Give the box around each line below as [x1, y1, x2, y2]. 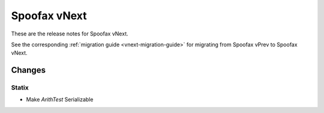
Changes [11, 65, 46, 75]
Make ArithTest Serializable [26, 96, 94, 103]
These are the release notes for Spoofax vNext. [11, 30, 128, 37]
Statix [11, 84, 29, 92]
